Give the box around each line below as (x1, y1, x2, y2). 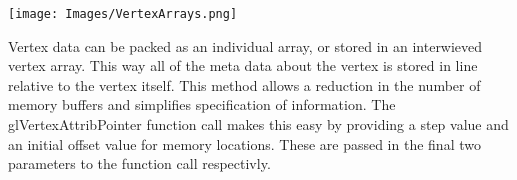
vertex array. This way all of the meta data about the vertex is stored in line (8, 55, 478, 76)
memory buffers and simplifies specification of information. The (8, 94, 396, 115)
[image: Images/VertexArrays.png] (8, 7, 238, 21)
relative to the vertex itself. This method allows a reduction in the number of (8, 74, 481, 95)
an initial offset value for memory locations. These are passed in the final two (8, 133, 481, 154)
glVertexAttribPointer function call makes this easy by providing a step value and (8, 114, 509, 135)
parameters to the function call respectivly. (8, 153, 271, 174)
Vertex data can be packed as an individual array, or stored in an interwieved (8, 35, 483, 56)
